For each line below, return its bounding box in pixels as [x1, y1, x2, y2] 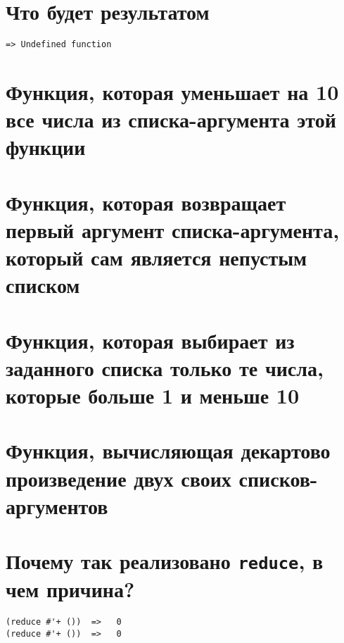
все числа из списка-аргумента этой [6, 105, 336, 134]
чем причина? [6, 575, 135, 604]
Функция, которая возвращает [6, 187, 286, 216]
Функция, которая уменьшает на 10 [6, 77, 339, 106]
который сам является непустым [6, 243, 307, 272]
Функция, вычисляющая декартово [6, 436, 331, 465]
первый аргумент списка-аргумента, [6, 215, 340, 244]
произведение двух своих [6, 463, 231, 492]
